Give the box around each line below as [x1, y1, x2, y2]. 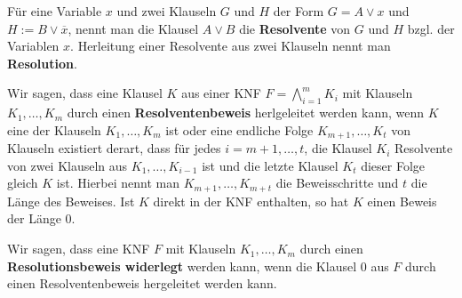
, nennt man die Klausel [68, 19, 199, 37]
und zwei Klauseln [116, 2, 217, 20]
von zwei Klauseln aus [7, 156, 128, 174]
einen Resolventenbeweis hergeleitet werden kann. [7, 274, 277, 293]
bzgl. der [407, 19, 455, 37]
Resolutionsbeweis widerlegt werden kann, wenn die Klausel [7, 256, 357, 275]
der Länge [7, 209, 61, 228]
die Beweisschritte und [275, 173, 399, 192]
